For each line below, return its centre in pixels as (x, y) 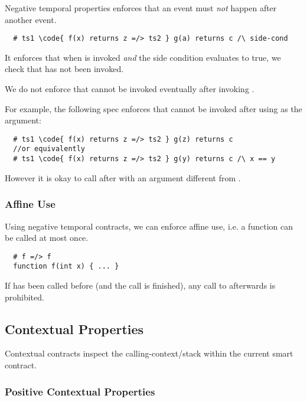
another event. (31, 19)
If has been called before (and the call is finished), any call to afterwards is (140, 285)
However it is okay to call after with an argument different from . (123, 177)
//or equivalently (49, 149)
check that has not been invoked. (64, 69)
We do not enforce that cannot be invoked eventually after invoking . (130, 89)
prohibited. (25, 297)
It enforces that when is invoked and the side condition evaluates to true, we (143, 57)
